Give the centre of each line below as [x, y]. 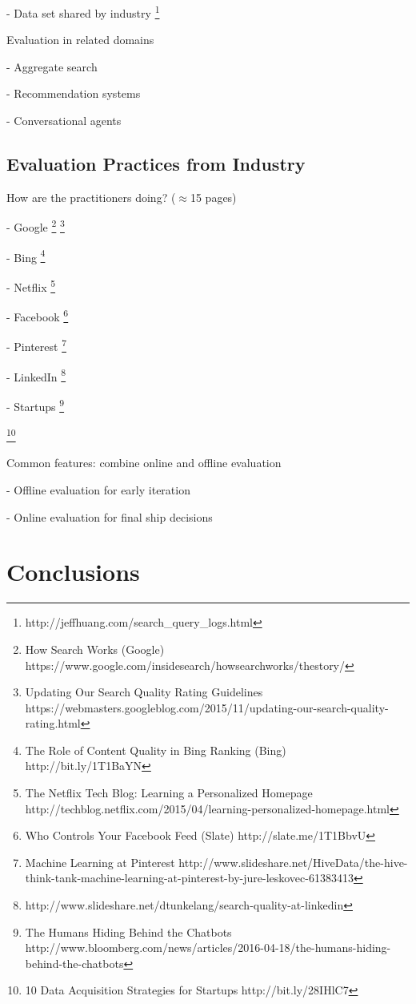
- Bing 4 [26, 256]
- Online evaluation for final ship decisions [110, 516]
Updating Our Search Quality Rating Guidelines [144, 692]
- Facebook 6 [38, 315]
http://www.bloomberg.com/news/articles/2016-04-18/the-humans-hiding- [208, 948]
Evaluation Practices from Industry [156, 164]
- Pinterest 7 [36, 345]
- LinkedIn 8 [36, 375]
